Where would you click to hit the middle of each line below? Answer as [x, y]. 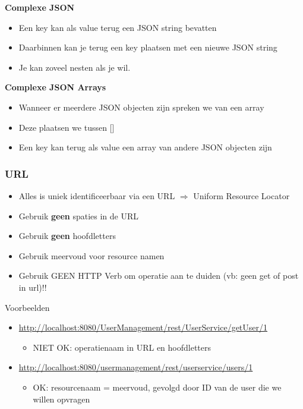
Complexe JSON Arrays [56, 87]
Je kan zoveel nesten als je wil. [75, 67]
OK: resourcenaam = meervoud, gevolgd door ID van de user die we [157, 387]
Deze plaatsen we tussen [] [67, 127]
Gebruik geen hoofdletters [67, 236]
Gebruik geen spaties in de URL [79, 215]
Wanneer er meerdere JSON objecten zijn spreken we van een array [141, 107]
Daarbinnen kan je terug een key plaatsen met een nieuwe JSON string [148, 47]
